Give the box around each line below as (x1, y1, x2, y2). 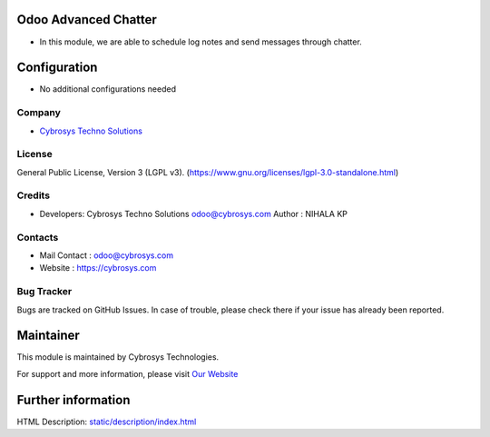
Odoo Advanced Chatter (16, 12, 158, 27)
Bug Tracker (16, 285, 73, 298)
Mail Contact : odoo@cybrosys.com (39, 250, 174, 261)
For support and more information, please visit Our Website (16, 368, 239, 379)
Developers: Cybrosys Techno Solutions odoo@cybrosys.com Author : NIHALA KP (39, 208, 348, 219)
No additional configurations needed (39, 84, 177, 94)
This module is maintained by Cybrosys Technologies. (16, 352, 220, 363)
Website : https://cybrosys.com (39, 263, 157, 273)
